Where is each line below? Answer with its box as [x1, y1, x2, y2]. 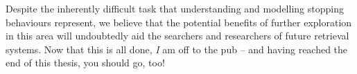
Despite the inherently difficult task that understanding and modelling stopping [6, 1, 344, 15]
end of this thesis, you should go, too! [6, 55, 165, 70]
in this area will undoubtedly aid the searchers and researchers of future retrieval [6, 28, 349, 43]
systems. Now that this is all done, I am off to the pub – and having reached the [6, 41, 348, 56]
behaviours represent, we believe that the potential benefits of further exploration [6, 15, 352, 29]
